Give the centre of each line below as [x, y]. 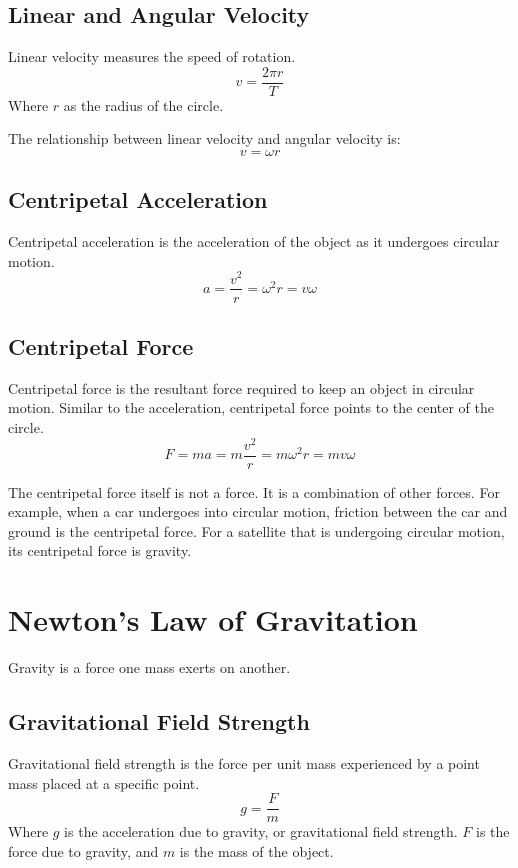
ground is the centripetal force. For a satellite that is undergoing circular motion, [256, 530]
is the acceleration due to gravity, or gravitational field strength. [261, 831]
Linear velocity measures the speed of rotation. [152, 56]
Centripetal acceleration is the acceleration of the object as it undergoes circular [254, 241]
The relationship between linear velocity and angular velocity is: [204, 138]
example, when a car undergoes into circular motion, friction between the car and [258, 511]
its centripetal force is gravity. [100, 550]
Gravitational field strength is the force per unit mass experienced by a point [244, 763]
